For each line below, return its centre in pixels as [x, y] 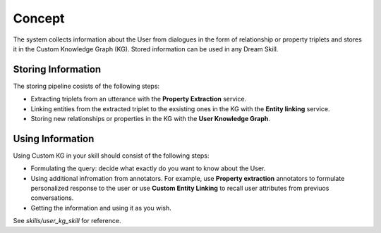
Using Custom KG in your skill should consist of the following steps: [111, 156]
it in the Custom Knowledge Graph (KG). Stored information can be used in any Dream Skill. [146, 49]
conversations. [52, 198]
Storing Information [57, 69]
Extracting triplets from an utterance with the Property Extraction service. [139, 99]
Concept [39, 18]
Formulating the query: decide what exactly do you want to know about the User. [148, 168]
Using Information [54, 138]
